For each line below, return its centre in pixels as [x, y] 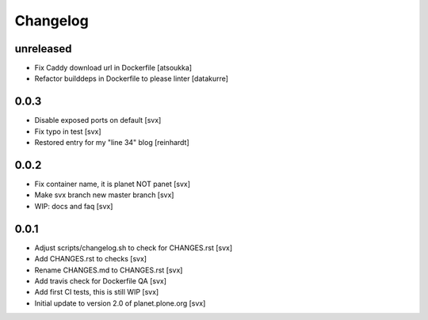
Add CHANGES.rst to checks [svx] [90, 259]
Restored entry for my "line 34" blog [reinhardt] [112, 143]
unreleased [43, 49]
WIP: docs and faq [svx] [74, 206]
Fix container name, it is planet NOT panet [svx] [112, 184]
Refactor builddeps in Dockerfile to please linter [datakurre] [132, 78]
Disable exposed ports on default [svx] [98, 120]
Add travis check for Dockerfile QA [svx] [100, 280]
